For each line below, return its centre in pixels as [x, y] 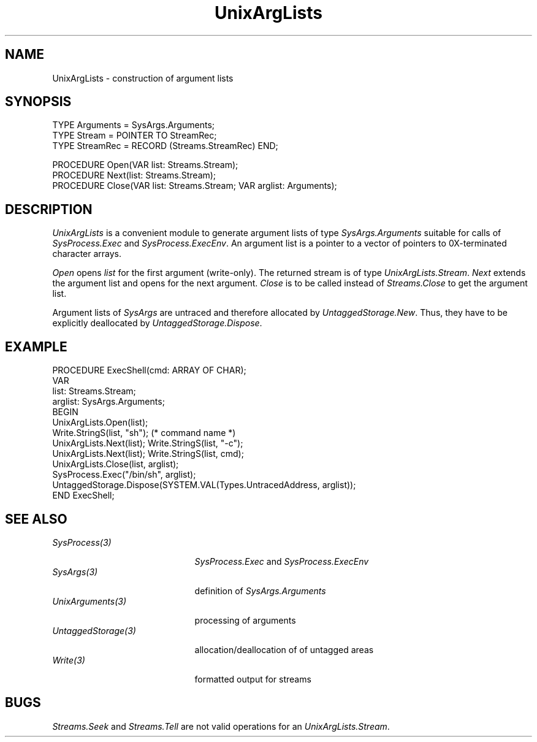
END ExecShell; [83, 495]
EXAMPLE [36, 346]
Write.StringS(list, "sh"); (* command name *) [144, 433]
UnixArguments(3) [89, 601]
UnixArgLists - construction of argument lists [143, 78]
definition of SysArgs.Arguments [260, 591]
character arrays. [87, 254]
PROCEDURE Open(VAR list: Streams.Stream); [145, 165]
